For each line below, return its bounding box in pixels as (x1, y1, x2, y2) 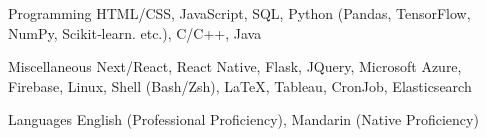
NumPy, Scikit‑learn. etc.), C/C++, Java (8, 22, 262, 43)
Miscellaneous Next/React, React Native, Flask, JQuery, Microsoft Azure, (8, 56, 462, 77)
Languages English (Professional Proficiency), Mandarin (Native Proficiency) (8, 109, 479, 130)
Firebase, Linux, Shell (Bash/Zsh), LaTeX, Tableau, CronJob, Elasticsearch (8, 75, 472, 96)
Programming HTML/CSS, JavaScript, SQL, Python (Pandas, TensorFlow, (8, 3, 471, 23)
